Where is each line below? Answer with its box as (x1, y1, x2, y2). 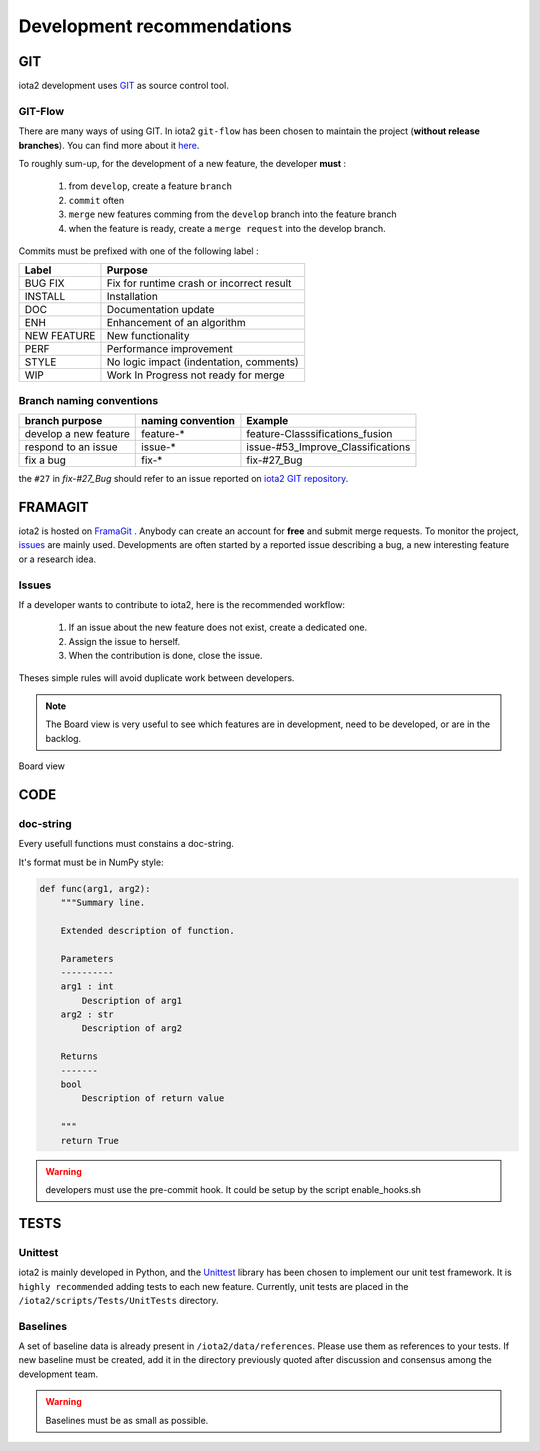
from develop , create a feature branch (68, 180, 232, 192)
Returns (60, 1051, 99, 1062)
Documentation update (106, 303, 215, 317)
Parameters (60, 953, 114, 964)
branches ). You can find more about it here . (18, 139, 200, 151)
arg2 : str (60, 1009, 114, 1020)
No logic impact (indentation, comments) (106, 355, 299, 369)
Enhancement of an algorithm (106, 316, 246, 330)
